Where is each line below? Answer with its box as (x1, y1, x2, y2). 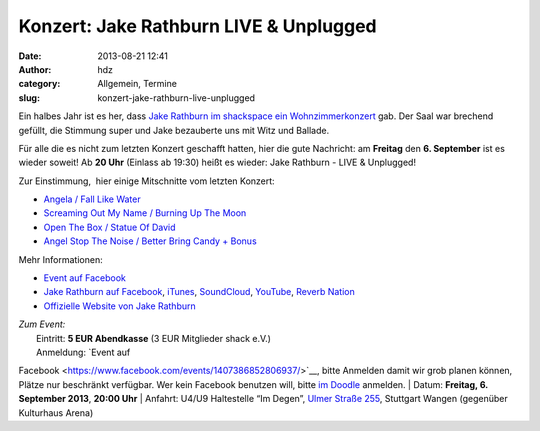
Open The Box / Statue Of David (43, 221, 176, 233)
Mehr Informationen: (18, 253, 104, 265)
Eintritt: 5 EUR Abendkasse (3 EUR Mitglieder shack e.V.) (36, 332, 272, 344)
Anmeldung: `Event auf (36, 346, 131, 358)
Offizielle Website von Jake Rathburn (43, 300, 197, 312)
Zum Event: (18, 318, 66, 330)
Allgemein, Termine (97, 78, 177, 90)
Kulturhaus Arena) (18, 406, 94, 419)
